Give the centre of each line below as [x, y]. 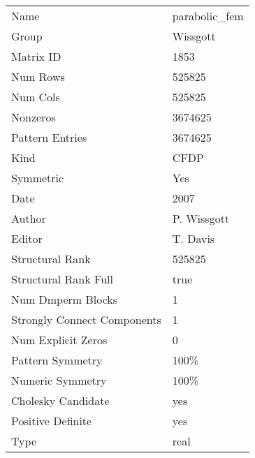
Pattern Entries [49, 137]
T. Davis [194, 238]
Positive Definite [52, 421]
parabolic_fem [208, 16]
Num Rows [38, 76]
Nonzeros [34, 117]
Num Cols [36, 97]
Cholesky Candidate [60, 400]
